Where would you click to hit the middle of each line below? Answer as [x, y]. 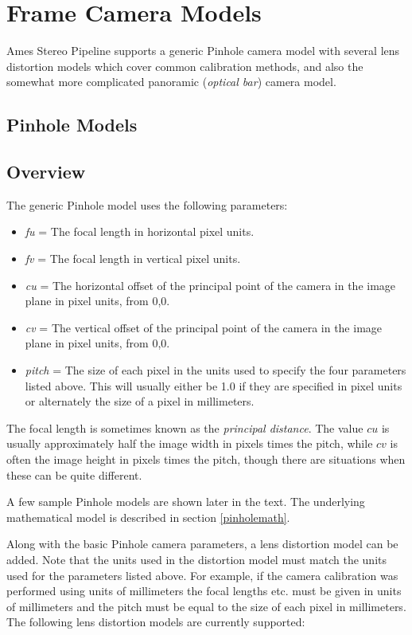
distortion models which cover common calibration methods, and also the [185, 66]
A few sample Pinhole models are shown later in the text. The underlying [186, 502]
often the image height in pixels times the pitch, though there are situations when [206, 459]
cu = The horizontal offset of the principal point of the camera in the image [210, 285]
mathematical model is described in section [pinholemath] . [148, 517]
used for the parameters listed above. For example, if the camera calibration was [202, 575]
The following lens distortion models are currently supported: [156, 622]
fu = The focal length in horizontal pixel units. [140, 231]
